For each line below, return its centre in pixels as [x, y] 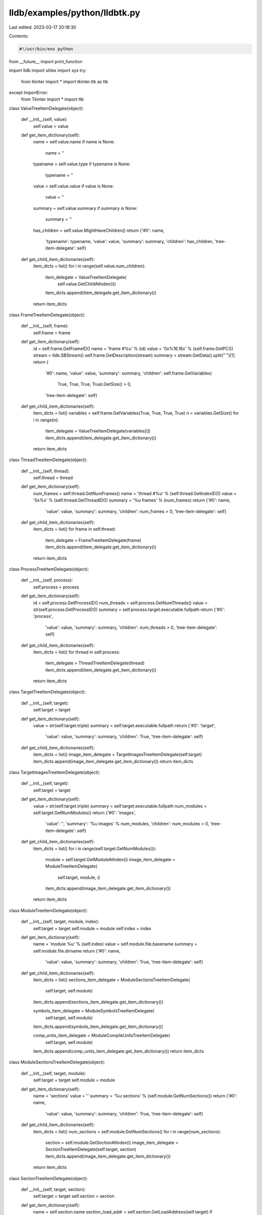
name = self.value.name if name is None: [74, 142]
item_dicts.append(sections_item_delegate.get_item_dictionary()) [98, 1002]
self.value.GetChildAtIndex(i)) [87, 284]
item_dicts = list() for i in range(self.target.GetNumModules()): [95, 849]
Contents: [19, 36]
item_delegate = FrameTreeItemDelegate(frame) [93, 540]
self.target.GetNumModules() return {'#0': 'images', [84, 813]
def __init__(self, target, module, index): [60, 921]
